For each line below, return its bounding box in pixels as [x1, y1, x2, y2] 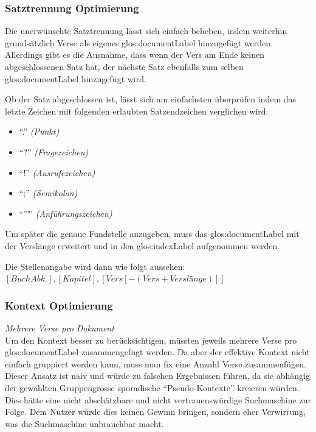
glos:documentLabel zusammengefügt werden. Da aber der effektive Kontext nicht [5, 345, 310, 358]
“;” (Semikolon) [19, 186, 78, 199]
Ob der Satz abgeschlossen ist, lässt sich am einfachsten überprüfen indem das [5, 93, 297, 105]
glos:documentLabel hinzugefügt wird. [5, 72, 146, 85]
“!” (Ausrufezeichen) [19, 166, 95, 179]
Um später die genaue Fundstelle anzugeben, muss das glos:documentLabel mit [5, 227, 300, 240]
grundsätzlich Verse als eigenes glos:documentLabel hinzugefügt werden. [5, 36, 273, 49]
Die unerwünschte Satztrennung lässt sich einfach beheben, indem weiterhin [5, 24, 287, 37]
